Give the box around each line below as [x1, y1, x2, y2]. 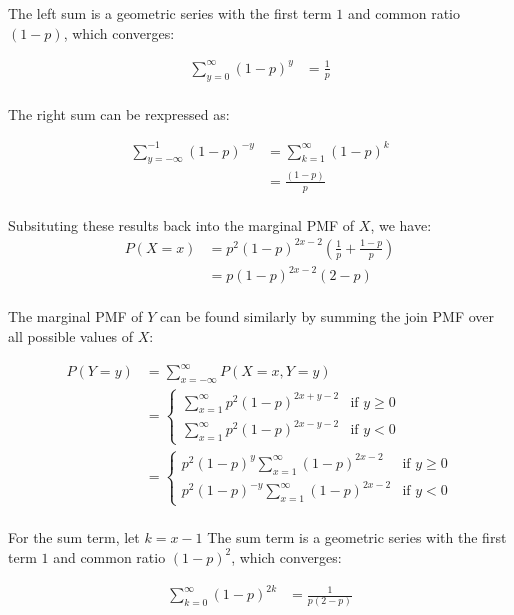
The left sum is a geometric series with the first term [8, 3, 332, 23]
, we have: [370, 214, 432, 235]
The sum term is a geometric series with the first [207, 527, 507, 548]
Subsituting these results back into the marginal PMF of [8, 214, 355, 235]
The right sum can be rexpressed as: [8, 103, 230, 124]
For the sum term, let [8, 527, 140, 548]
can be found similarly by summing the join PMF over [160, 306, 495, 327]
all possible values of [8, 325, 134, 346]
